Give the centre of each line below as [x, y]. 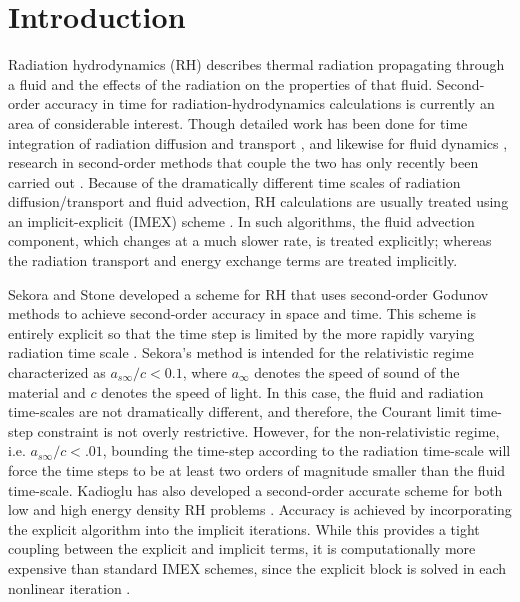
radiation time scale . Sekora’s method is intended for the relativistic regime [241, 352]
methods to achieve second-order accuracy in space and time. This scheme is [242, 313]
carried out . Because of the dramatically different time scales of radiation [234, 181]
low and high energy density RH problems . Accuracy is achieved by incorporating [260, 509]
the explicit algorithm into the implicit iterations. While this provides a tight [244, 528]
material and [47, 391]
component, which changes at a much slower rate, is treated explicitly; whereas [250, 240]
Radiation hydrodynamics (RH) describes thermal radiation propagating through [256, 64]
